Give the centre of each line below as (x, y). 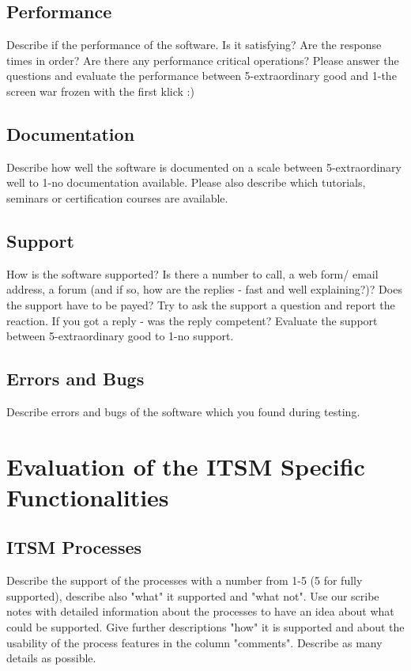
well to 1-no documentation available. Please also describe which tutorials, (186, 182)
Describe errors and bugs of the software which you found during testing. (183, 411)
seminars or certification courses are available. (117, 197)
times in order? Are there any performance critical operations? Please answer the (203, 60)
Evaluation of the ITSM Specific (186, 466)
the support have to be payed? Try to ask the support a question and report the (201, 304)
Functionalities (88, 497)
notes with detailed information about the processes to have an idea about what (200, 611)
